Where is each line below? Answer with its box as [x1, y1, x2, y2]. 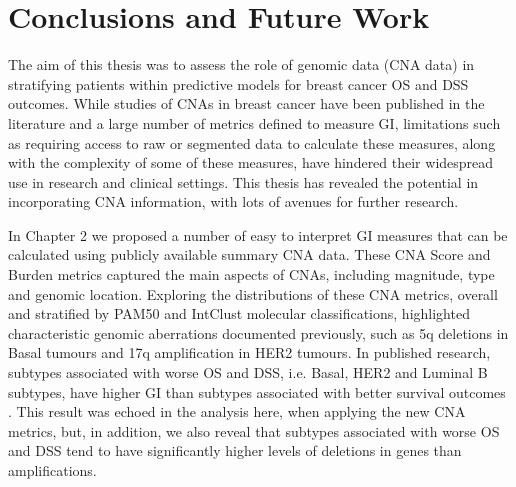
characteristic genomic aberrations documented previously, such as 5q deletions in [8, 322, 509, 343]
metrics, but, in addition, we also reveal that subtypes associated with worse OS [8, 420, 500, 441]
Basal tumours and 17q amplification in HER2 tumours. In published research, [8, 342, 491, 363]
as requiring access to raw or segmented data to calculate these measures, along [8, 132, 496, 153]
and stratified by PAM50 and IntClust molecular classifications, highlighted [8, 303, 470, 324]
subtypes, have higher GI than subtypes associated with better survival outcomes [8, 381, 506, 402]
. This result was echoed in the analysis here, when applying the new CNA [8, 401, 466, 422]
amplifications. [8, 460, 97, 480]
